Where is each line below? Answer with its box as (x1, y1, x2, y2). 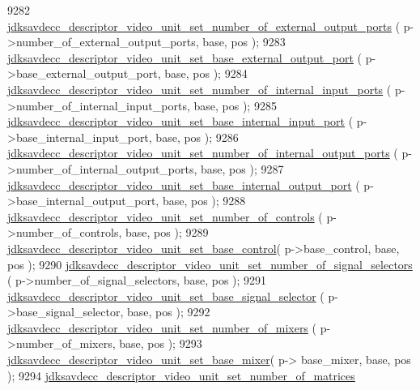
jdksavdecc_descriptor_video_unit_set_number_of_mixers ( (7, 319, 316, 336)
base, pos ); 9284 (164, 65, 248, 82)
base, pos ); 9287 (201, 160, 284, 177)
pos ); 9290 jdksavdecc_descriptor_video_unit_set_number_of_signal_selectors (7, 255, 413, 272)
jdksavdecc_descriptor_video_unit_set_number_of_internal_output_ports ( (7, 144, 398, 161)
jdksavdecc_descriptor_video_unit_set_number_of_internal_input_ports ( (7, 80, 392, 97)
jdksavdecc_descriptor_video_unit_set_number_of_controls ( (7, 208, 323, 225)
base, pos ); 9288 (162, 192, 246, 209)
